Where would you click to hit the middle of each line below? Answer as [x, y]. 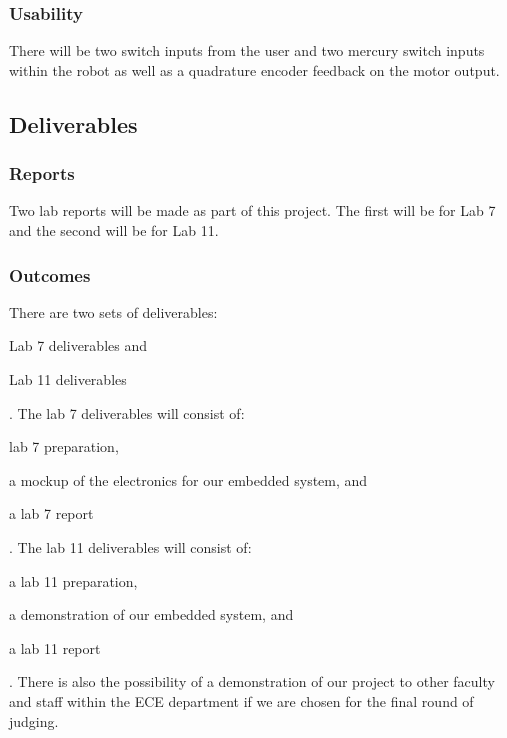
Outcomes [50, 274]
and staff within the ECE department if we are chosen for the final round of [241, 700]
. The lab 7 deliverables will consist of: [127, 412]
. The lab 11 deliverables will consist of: [130, 546]
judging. [34, 720]
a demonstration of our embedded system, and [151, 614]
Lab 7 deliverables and [78, 345]
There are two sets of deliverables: [113, 311]
